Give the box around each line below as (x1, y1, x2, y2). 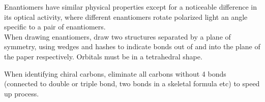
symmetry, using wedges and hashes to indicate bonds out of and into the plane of (4, 41, 260, 52)
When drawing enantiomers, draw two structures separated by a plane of (4, 31, 231, 42)
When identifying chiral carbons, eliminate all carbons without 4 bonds (4, 68, 226, 79)
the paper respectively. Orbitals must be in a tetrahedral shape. (4, 51, 202, 61)
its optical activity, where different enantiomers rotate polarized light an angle (4, 11, 248, 22)
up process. (4, 88, 39, 98)
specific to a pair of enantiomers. (4, 21, 106, 32)
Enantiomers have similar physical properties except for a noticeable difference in (4, 2, 257, 12)
